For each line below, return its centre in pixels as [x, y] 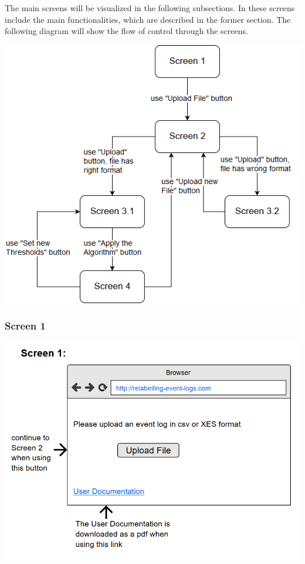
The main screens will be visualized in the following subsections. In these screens [150, 8]
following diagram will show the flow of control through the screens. [126, 31]
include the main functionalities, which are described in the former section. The [148, 19]
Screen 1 [25, 326]
